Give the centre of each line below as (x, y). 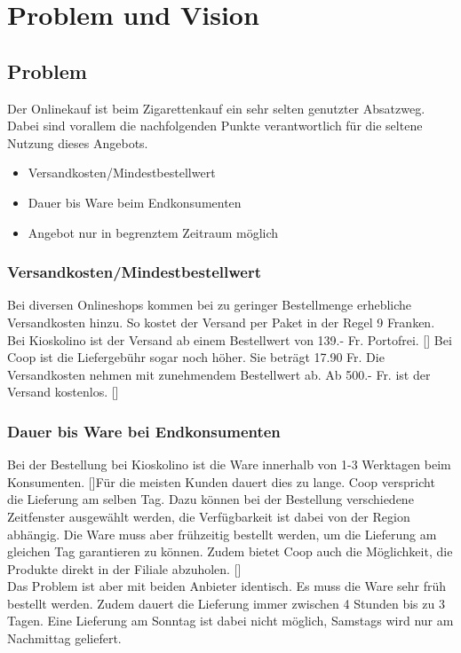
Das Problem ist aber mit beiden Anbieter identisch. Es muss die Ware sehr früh (227, 586)
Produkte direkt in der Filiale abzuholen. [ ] (124, 568)
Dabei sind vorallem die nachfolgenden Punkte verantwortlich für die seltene (215, 126)
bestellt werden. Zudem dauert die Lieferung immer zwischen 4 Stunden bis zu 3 (226, 603)
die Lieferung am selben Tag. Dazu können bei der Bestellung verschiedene (211, 499)
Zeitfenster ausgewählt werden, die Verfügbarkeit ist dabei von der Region (209, 516)
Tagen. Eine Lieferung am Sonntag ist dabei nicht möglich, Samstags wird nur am (230, 621)
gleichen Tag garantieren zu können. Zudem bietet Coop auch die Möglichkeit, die (230, 551)
